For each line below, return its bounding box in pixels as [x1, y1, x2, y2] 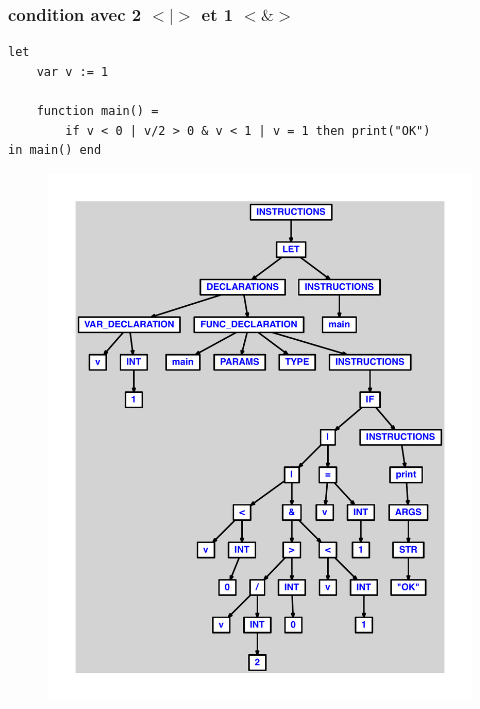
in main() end [8, 143, 102, 158]
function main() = [36, 104, 159, 119]
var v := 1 [36, 64, 109, 79]
